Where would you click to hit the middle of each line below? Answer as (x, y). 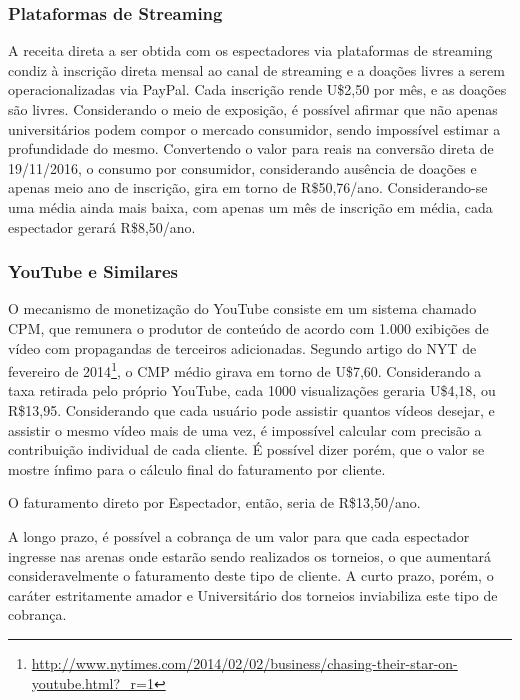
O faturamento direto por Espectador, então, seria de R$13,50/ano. (214, 502)
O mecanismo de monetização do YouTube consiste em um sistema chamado (242, 308)
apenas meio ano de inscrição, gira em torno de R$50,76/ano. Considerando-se (248, 187)
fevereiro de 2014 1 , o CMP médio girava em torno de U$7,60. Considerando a (245, 369)
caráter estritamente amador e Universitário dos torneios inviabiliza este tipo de (253, 594)
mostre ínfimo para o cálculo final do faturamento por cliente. (197, 468)
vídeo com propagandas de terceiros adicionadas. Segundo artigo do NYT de (242, 347)
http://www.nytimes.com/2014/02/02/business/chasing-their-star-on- (244, 662)
